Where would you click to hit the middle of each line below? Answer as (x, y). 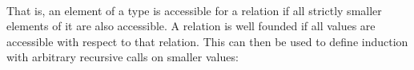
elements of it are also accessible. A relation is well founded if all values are (191, 26)
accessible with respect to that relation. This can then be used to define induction (207, 41)
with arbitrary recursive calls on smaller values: (123, 57)
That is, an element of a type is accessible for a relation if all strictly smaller (194, 10)
